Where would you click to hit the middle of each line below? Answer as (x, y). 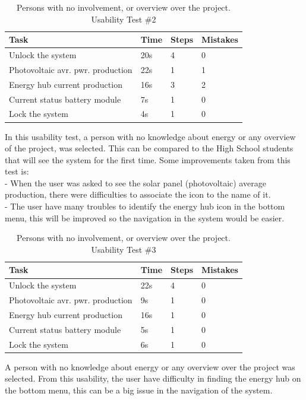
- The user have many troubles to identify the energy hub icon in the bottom (145, 206)
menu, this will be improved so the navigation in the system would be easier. (145, 218)
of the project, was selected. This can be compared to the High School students (149, 148)
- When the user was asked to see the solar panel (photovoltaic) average (135, 182)
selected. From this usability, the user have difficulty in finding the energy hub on (153, 378)
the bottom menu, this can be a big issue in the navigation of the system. (139, 390)
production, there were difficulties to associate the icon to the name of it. (138, 194)
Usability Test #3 (124, 249)
